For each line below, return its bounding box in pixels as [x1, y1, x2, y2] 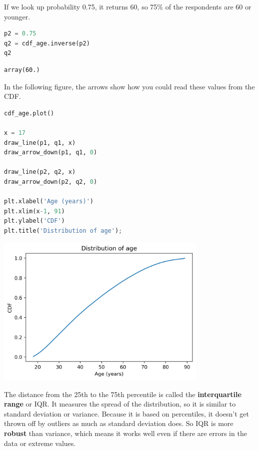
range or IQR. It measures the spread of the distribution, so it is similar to [4, 399, 236, 409]
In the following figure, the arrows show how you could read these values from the [4, 81, 255, 91]
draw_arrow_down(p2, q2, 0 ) [4, 178, 97, 185]
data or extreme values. [4, 438, 76, 448]
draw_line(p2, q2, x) [4, 168, 76, 176]
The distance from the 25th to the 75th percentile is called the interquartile [4, 389, 241, 399]
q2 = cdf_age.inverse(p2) [4, 39, 90, 47]
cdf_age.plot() [4, 109, 54, 117]
